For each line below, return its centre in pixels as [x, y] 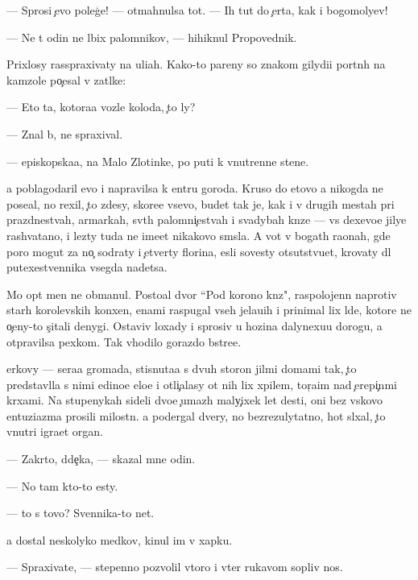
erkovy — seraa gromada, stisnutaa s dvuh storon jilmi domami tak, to [182, 369]
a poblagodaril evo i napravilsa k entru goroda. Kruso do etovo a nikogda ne [195, 188]
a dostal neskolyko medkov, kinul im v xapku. [120, 539]
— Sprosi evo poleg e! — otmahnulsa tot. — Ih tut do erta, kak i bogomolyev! [197, 10]
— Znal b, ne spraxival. [65, 133]
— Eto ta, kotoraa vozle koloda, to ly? [101, 107]
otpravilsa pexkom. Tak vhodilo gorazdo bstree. [124, 341]
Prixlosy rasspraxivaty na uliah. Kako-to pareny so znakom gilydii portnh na [196, 64]
